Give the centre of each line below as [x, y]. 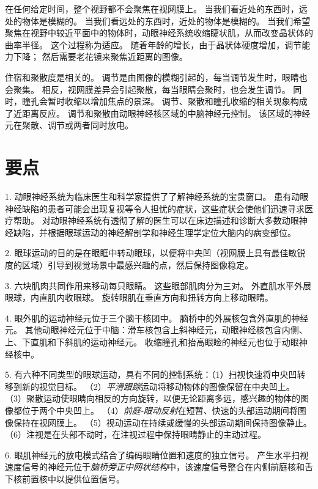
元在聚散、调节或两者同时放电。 [69, 125]
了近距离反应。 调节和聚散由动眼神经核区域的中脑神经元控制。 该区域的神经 [158, 113]
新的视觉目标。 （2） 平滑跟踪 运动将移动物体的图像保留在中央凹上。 [158, 386]
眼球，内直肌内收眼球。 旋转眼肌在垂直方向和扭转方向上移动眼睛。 [139, 297]
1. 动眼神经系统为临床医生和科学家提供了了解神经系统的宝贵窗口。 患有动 [153, 197]
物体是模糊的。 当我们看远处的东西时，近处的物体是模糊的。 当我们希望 [166, 20]
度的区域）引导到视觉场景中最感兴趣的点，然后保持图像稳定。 [129, 265]
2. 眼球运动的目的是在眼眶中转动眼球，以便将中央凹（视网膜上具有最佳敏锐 [155, 253]
